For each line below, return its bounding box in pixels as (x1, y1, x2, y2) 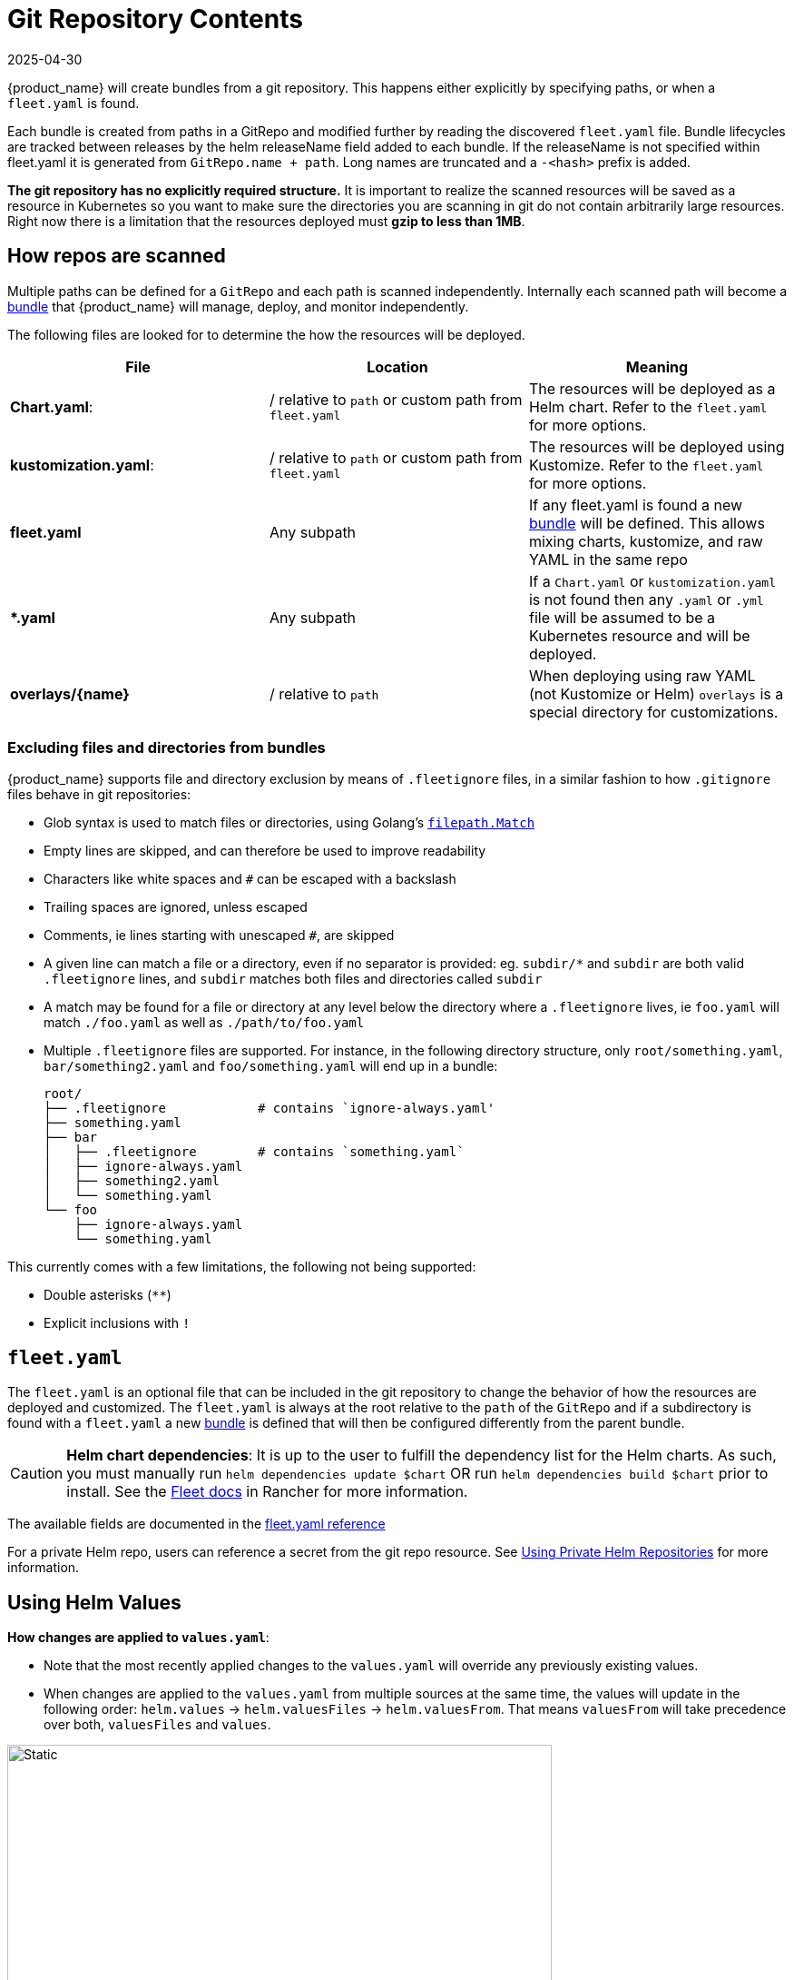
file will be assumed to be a (528, 608, 716, 627)
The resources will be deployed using (528, 437, 785, 456)
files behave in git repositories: (7, 787, 191, 803)
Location (367, 357, 428, 376)
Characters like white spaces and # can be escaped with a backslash (44, 871, 456, 887)
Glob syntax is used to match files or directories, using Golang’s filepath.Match (44, 815, 535, 831)
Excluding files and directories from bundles (7, 738, 326, 757)
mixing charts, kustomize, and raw (528, 531, 763, 550)
